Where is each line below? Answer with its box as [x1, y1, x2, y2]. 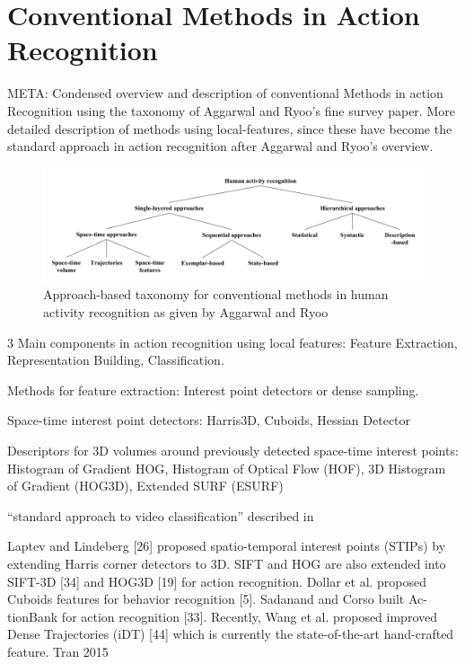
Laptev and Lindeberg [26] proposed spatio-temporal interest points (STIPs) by [7, 536, 446, 555]
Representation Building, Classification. [7, 350, 224, 369]
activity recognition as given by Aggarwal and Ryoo [43, 303, 329, 322]
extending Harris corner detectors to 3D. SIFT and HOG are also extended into [7, 554, 446, 572]
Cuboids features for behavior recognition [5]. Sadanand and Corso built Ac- [7, 589, 427, 608]
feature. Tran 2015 [7, 642, 109, 660]
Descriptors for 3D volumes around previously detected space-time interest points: [7, 441, 459, 460]
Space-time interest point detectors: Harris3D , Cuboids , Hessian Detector [7, 411, 411, 429]
